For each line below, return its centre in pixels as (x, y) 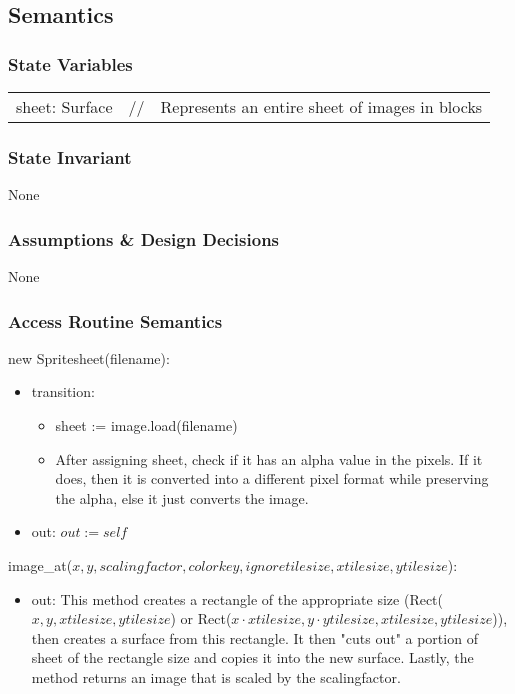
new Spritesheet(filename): (89, 357)
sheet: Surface (64, 106)
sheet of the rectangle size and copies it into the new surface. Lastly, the (252, 657)
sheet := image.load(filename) (146, 425)
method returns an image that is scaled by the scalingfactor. (216, 676)
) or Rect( (201, 618)
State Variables (70, 63)
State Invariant (70, 156)
